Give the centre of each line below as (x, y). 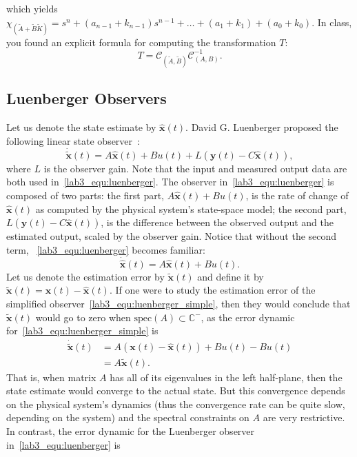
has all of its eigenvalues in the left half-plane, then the (226, 377)
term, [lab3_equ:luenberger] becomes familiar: (106, 249)
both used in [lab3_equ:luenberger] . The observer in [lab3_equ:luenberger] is (170, 182)
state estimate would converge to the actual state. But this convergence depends (176, 390)
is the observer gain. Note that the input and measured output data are (195, 168)
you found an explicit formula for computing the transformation (141, 42)
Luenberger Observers (86, 98)
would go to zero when (83, 317)
